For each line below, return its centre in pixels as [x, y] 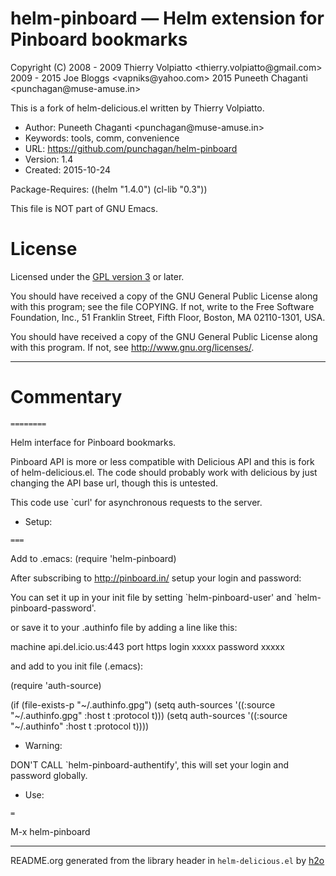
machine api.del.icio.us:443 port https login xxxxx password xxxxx [147, 646]
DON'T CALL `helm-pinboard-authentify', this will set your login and [150, 764]
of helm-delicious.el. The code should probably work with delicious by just [164, 472]
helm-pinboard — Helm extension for [167, 18]
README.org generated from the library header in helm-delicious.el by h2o [167, 860]
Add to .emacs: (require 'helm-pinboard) [93, 558]
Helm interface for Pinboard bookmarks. [93, 442]
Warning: [43, 745]
